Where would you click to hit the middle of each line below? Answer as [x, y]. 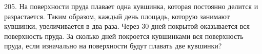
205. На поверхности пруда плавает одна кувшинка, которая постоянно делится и [131, 6]
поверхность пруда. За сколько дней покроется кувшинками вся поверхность [124, 36]
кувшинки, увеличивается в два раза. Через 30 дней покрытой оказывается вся [127, 26]
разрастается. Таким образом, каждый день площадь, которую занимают [117, 16]
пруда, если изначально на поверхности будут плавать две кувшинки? [113, 46]
